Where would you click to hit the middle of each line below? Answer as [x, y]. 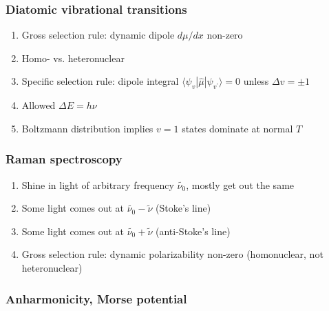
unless [256, 81]
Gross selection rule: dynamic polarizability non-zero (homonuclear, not [172, 254]
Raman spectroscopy [64, 159]
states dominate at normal [237, 128]
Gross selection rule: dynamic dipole [98, 35]
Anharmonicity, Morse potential [96, 298]
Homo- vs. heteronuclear [73, 58]
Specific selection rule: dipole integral [100, 81]
